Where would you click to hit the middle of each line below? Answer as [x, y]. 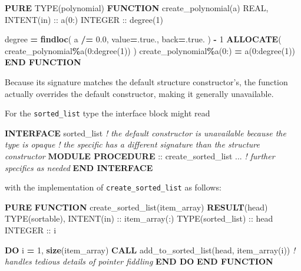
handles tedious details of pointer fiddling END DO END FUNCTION [139, 261]
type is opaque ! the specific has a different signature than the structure [132, 144]
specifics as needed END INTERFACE [79, 167]
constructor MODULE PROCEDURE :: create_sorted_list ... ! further [140, 156]
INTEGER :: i [31, 230]
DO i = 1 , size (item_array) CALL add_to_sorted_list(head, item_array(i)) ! [150, 250]
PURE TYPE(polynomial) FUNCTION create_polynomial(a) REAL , [137, 8]
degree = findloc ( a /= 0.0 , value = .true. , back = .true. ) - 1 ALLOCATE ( [143, 39]
